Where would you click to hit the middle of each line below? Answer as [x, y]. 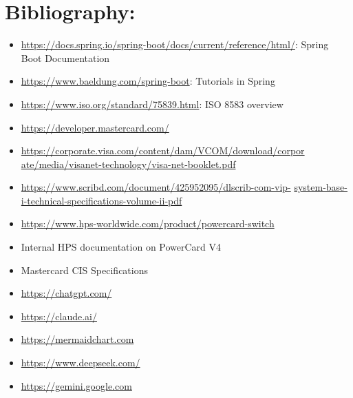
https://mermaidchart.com [77, 339]
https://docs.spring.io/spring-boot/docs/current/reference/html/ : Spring [175, 44]
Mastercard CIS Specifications [84, 270]
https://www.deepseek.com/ [81, 363]
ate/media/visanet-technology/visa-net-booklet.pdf [128, 164]
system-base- [321, 187]
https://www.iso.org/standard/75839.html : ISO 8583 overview [152, 104]
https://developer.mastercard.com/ [95, 127]
